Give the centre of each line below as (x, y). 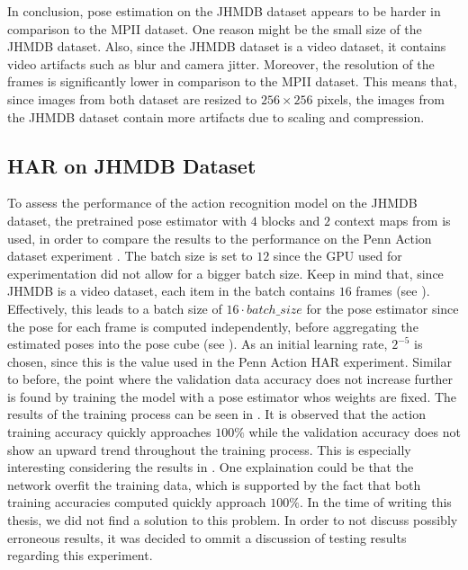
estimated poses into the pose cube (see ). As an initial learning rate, (198, 344)
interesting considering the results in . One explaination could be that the (211, 467)
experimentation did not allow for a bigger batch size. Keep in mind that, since (225, 273)
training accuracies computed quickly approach (137, 502)
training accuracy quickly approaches (109, 432)
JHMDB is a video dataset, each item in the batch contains (171, 291)
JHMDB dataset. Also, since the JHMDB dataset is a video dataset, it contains (227, 46)
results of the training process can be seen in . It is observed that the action (216, 414)
